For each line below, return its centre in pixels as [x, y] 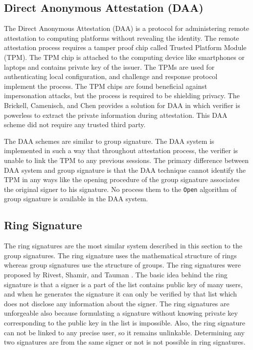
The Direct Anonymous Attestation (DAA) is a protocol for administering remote [126, 28]
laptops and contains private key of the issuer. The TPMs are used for [109, 67]
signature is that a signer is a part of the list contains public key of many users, [123, 284]
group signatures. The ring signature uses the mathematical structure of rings [120, 255]
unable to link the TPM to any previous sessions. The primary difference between [126, 160]
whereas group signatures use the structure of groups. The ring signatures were [122, 265]
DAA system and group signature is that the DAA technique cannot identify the [125, 170]
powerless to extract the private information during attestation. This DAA [116, 115]
